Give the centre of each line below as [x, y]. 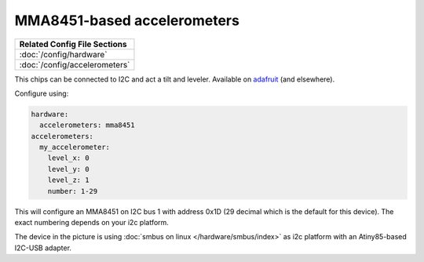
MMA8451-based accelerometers [127, 20]
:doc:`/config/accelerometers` [75, 64]
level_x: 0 [68, 158]
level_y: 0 [68, 169]
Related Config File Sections [73, 44]
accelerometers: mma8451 [87, 125]
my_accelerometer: [75, 147]
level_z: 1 [68, 180]
